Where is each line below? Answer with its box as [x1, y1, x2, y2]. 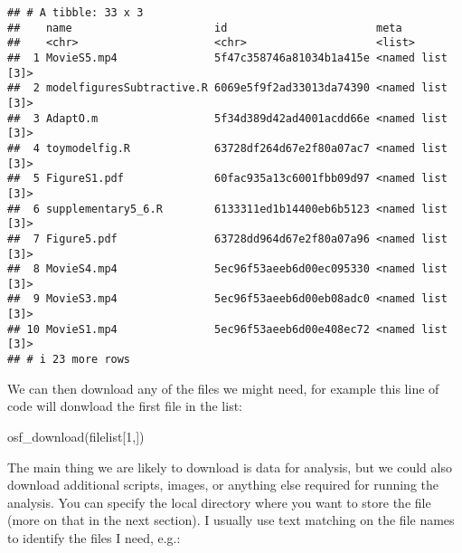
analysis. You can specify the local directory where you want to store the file [7, 492, 431, 511]
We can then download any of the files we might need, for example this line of [7, 378, 439, 397]
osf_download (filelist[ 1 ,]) [7, 426, 145, 445]
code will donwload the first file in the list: [7, 396, 242, 415]
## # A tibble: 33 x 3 [7, 6, 144, 19]
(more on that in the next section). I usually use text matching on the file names [7, 510, 455, 529]
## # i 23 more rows [7, 353, 131, 367]
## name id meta [7, 21, 402, 34]
